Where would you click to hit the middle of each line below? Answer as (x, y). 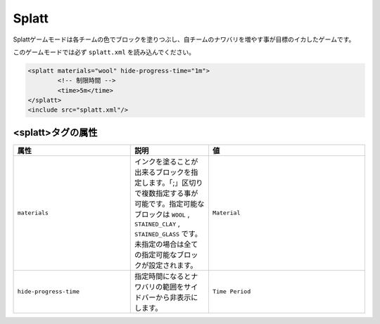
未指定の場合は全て (166, 244)
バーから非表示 (166, 297)
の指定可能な (156, 254)
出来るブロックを (163, 172)
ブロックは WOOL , (162, 214)
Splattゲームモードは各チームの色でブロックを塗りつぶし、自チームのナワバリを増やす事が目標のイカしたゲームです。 (184, 39)
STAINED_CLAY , (158, 223)
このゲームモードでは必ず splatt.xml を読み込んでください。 (104, 52)
